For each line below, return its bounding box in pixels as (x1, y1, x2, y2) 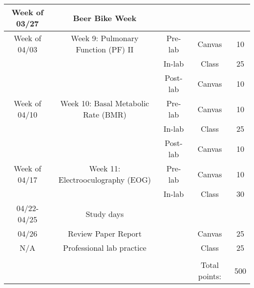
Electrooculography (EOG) (58, 174, 151, 185)
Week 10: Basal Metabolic (60, 97, 149, 109)
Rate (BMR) (83, 109, 127, 120)
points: (198, 270, 222, 282)
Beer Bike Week (73, 12, 137, 24)
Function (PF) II (76, 44, 134, 55)
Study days (85, 208, 124, 219)
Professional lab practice (63, 242, 147, 253)
